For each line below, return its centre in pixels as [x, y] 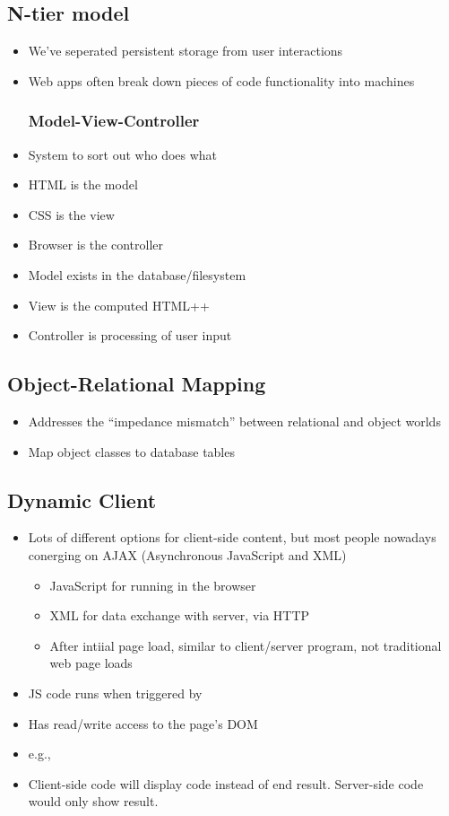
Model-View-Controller [114, 121]
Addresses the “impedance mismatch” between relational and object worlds [234, 421]
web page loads [91, 663]
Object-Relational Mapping [137, 384]
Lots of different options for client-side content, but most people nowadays [232, 537]
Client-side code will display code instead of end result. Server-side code [226, 783]
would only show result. [93, 801]
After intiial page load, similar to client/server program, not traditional [246, 645]
